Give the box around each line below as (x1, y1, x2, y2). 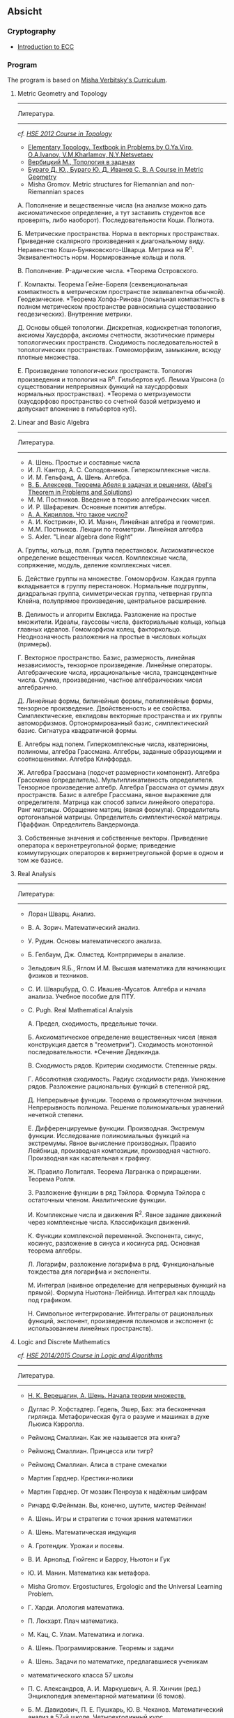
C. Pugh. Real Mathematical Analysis (27, 1006, 134, 1014)
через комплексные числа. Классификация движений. (27, 1218, 191, 1226)
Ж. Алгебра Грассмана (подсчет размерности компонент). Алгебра (17, 769, 220, 777)
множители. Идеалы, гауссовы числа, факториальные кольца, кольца (17, 618, 226, 626)
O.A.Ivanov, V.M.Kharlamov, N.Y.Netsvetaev (27, 150, 154, 159)
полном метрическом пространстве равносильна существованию (17, 302, 217, 310)
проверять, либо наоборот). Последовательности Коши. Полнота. (17, 216, 214, 224)
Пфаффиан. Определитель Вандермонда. (17, 820, 141, 829)
